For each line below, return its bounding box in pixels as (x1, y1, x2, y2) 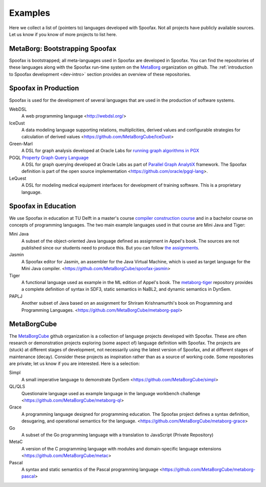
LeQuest (9, 175, 27, 181)
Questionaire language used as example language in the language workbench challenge (21, 390, 200, 396)
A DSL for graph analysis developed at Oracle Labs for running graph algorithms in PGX (21, 148, 199, 154)
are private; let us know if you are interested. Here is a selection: (9, 361, 140, 366)
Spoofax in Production (9, 84, 79, 92)
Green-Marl (9, 141, 33, 147)
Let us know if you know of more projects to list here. (9, 31, 117, 37)
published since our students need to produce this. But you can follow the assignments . (21, 245, 199, 251)
